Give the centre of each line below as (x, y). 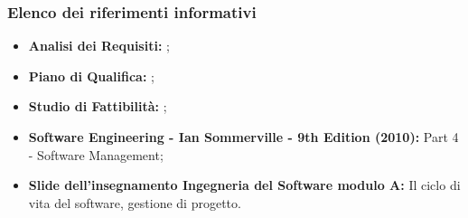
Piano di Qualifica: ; (91, 76)
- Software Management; (96, 154)
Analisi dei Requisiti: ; (99, 46)
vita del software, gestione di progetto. (135, 202)
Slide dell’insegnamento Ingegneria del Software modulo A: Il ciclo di (244, 185)
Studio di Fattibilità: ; (98, 106)
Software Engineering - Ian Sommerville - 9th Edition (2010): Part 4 (243, 137)
